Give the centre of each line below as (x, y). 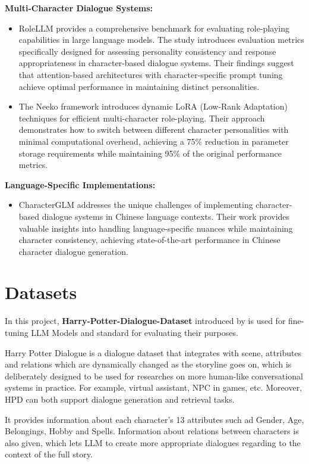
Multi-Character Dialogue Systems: (79, 8)
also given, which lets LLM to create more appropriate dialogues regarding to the (153, 442)
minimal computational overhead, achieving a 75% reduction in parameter (154, 141)
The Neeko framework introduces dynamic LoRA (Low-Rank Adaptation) (153, 106)
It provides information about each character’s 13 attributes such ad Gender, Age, (154, 419)
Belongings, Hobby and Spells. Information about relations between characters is (152, 431)
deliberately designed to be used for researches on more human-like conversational (154, 376)
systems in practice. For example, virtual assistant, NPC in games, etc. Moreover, (154, 387)
